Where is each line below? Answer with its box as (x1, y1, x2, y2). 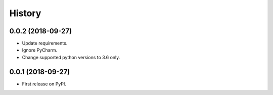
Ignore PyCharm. (22, 47, 58, 53)
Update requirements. (22, 40, 68, 46)
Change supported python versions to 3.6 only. (22, 54, 120, 60)
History (9, 8, 41, 19)
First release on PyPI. (22, 81, 67, 87)
